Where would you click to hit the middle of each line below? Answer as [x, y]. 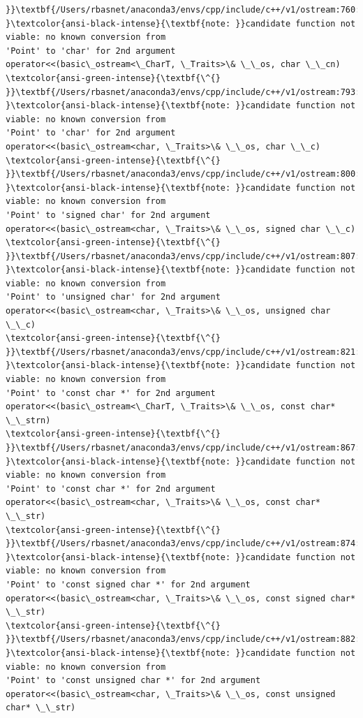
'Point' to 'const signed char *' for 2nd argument [128, 584]
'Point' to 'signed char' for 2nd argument [108, 215]
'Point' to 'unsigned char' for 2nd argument [113, 297]
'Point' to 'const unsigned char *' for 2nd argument [133, 681]
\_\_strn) [28, 420]
